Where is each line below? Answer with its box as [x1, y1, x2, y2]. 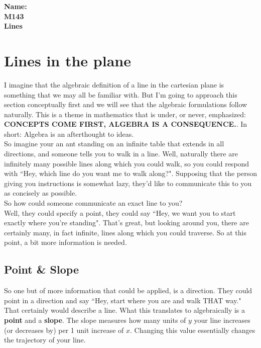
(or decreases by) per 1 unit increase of [4, 324, 124, 335]
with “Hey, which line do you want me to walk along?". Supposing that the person [4, 168, 257, 179]
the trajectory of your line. [4, 334, 86, 345]
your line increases [194, 314, 250, 325]
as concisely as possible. [4, 188, 77, 198]
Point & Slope [4, 262, 79, 277]
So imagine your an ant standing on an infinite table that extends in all [4, 138, 224, 149]
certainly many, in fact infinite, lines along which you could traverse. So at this [4, 227, 246, 237]
